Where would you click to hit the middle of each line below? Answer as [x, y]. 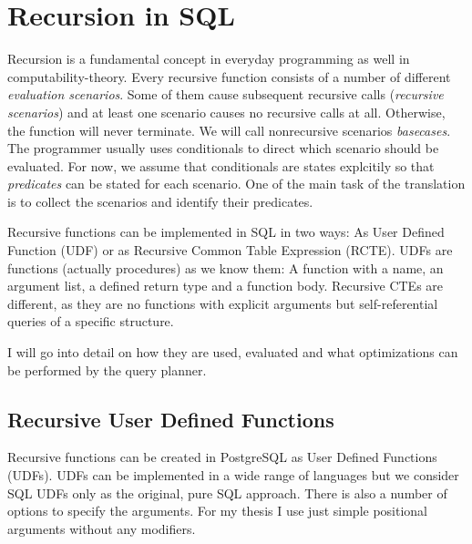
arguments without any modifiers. [102, 528]
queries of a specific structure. [91, 321]
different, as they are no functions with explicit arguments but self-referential [223, 303]
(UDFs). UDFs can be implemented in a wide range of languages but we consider [233, 475]
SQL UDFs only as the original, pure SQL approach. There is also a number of [227, 493]
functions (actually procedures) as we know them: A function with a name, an [226, 267]
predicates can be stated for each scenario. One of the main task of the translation [236, 184]
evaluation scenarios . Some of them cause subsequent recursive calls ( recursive [226, 94]
